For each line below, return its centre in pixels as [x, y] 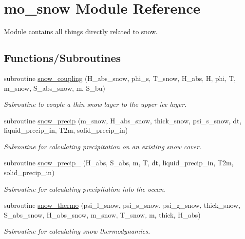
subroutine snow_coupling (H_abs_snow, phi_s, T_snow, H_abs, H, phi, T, [120, 78]
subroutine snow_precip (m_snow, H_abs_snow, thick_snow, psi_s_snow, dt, [123, 120]
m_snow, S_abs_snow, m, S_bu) [55, 88]
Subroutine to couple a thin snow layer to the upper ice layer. [95, 104]
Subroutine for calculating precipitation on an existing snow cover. [103, 146]
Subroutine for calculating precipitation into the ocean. [85, 189]
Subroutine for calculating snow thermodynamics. [77, 231]
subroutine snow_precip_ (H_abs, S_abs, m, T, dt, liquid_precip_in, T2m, [119, 163]
